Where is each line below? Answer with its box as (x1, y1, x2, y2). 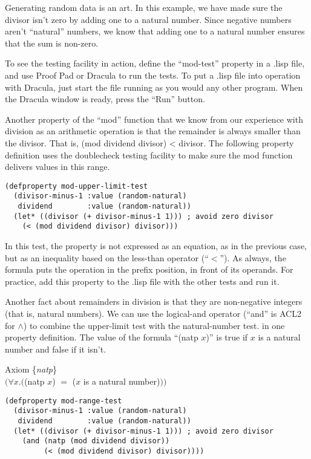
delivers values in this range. (5, 160, 110, 173)
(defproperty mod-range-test (5, 396, 122, 405)
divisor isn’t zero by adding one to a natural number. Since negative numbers (5, 13, 292, 25)
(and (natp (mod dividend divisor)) (22, 437, 170, 446)
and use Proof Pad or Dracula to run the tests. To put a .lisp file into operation (5, 68, 301, 81)
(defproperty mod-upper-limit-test (5, 181, 148, 190)
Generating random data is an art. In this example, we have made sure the (5, 1, 283, 13)
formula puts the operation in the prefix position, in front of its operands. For (5, 263, 293, 276)
